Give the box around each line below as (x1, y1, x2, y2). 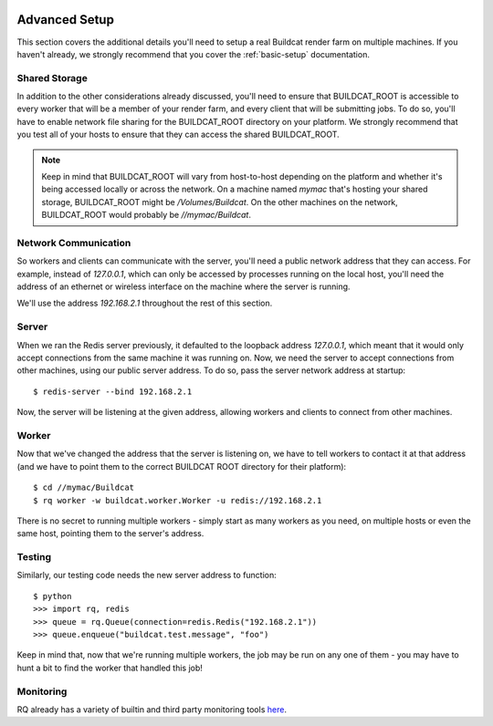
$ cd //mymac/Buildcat (33, 482, 135, 493)
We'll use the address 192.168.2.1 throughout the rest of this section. (16, 297, 273, 309)
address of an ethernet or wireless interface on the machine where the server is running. (16, 281, 351, 292)
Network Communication (16, 236, 131, 249)
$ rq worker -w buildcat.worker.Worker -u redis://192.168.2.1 (33, 495, 322, 505)
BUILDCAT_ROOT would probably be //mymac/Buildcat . (41, 210, 251, 221)
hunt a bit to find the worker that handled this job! (16, 662, 203, 673)
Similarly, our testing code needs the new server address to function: (16, 570, 278, 581)
